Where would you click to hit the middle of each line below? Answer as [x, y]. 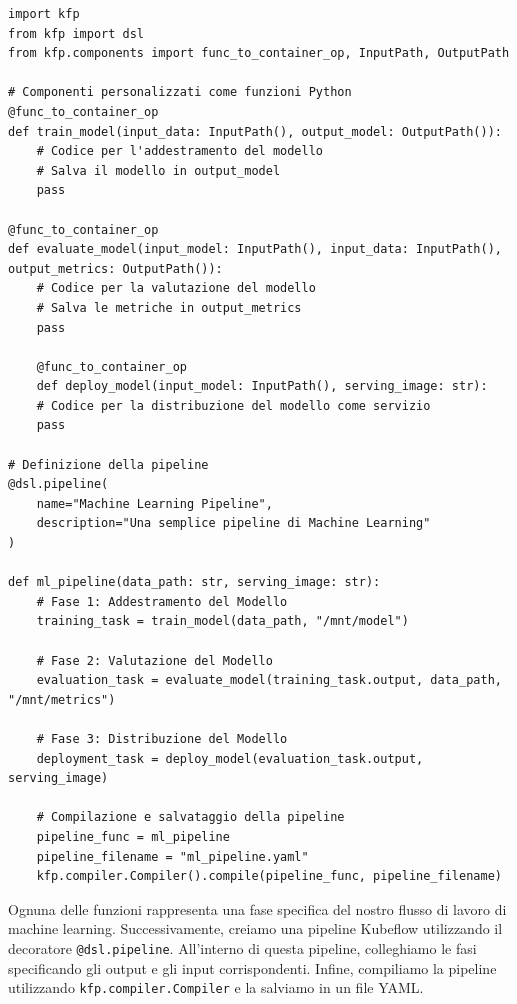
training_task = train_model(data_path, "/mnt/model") [222, 621]
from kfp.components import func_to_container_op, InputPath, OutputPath [259, 53]
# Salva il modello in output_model [158, 170]
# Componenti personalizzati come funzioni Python [180, 92]
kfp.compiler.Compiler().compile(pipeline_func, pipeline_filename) [269, 876]
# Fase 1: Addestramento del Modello [162, 601]
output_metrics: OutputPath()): [115, 268]
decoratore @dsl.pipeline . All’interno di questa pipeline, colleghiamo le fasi [242, 947]
